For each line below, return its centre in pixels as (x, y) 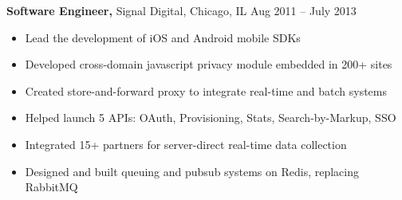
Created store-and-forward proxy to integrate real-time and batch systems (206, 90)
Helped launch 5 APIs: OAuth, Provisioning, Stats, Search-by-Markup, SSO (211, 118)
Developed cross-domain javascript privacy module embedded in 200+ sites (209, 64)
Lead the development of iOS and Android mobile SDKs (163, 37)
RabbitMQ (51, 187)
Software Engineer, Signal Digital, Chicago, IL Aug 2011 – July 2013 (181, 10)
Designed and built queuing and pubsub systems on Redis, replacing (192, 171)
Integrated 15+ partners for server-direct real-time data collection (186, 144)
